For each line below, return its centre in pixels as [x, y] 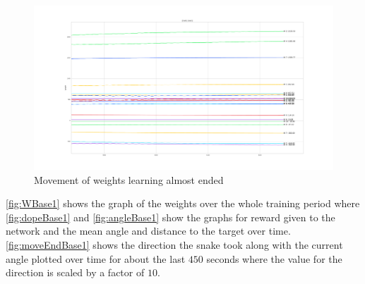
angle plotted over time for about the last [96, 258]
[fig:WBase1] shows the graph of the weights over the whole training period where [183, 203]
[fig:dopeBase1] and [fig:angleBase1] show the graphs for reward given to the [170, 217]
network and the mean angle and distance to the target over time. [148, 231]
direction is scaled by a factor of [75, 272]
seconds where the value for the [274, 258]
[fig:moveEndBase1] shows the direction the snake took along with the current [174, 245]
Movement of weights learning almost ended [129, 179]
